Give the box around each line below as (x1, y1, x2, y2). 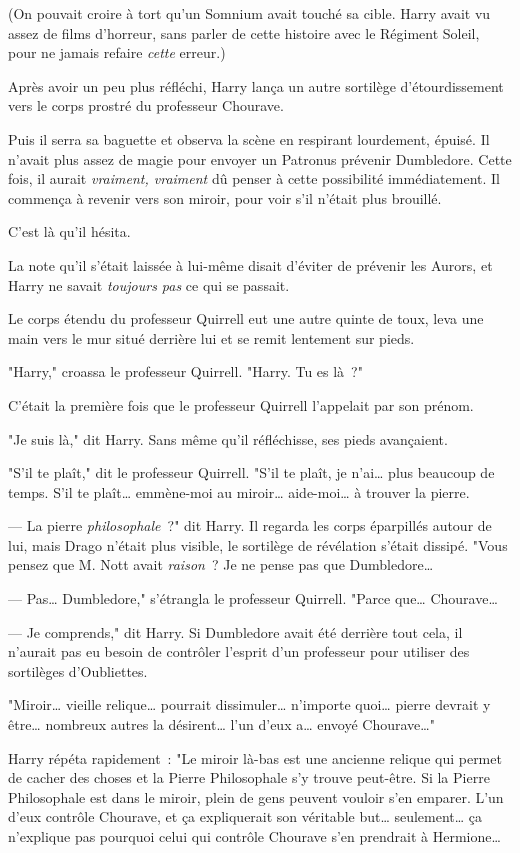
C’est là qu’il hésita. (8, 221, 131, 242)
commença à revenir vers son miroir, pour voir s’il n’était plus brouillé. (8, 187, 442, 208)
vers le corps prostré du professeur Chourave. (8, 95, 284, 116)
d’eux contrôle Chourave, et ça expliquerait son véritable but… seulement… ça (8, 806, 483, 827)
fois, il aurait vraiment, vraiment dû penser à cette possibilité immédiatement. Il (8, 168, 500, 189)
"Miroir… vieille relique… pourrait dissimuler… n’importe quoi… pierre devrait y (8, 694, 491, 715)
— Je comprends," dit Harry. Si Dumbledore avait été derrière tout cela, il (8, 621, 463, 642)
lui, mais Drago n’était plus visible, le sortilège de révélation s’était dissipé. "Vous (8, 534, 508, 555)
